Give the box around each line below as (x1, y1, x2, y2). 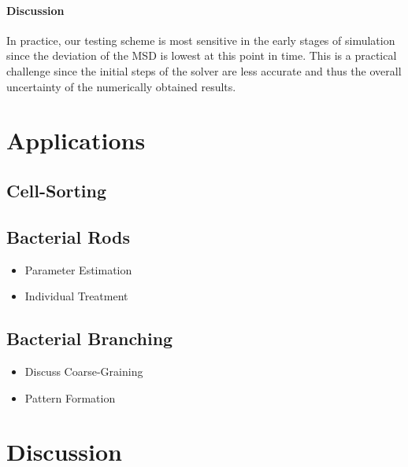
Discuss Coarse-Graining (24, 362, 143, 379)
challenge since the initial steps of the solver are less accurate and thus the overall (6, 62, 402, 79)
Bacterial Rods (6, 224, 131, 248)
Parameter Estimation (24, 261, 132, 278)
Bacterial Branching (6, 326, 173, 351)
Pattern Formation (24, 389, 116, 406)
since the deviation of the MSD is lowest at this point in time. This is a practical (6, 47, 397, 64)
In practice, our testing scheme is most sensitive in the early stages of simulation (6, 31, 395, 48)
